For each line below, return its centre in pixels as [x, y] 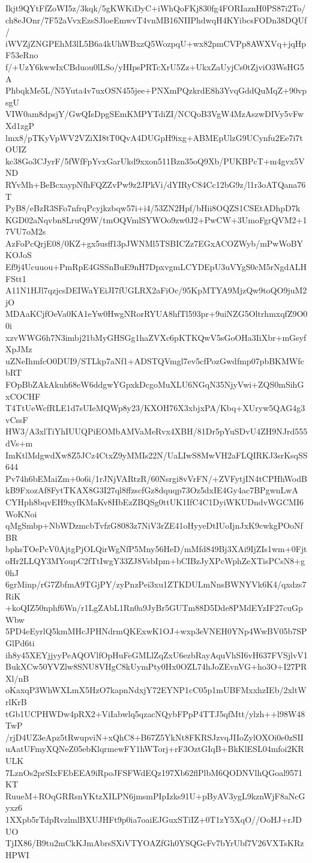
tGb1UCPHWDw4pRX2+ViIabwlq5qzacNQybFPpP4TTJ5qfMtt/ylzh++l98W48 [155, 713]
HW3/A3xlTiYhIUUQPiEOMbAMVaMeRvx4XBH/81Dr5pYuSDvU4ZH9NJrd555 [157, 431]
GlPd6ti [20, 643]
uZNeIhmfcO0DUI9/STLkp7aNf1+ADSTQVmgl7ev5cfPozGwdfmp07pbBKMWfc [155, 360]
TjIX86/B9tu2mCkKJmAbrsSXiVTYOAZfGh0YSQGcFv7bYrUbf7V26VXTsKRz [155, 843]
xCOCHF [23, 396]
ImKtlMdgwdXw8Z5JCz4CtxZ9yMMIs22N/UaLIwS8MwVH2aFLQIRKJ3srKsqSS [157, 455]
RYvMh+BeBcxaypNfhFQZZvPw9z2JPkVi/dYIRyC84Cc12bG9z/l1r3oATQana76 [156, 184]
